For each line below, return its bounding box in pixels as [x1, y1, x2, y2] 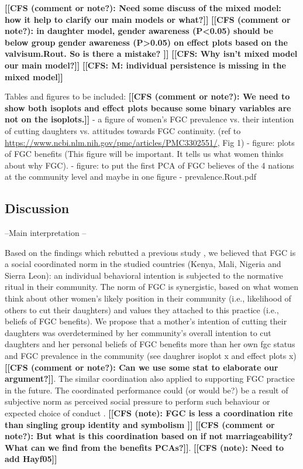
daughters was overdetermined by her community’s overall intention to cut [5, 326, 271, 338]
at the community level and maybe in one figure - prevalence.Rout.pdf [5, 170, 256, 183]
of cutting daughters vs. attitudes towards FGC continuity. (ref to [5, 124, 241, 136]
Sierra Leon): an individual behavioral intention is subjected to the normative [5, 269, 283, 281]
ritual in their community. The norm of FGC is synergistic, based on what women [5, 280, 299, 293]
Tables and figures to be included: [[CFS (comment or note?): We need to [5, 90, 290, 102]
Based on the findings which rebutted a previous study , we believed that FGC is [5, 246, 296, 258]
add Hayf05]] [5, 453, 57, 465]
